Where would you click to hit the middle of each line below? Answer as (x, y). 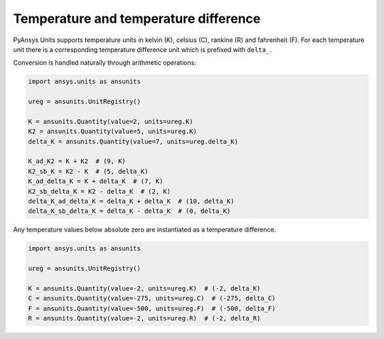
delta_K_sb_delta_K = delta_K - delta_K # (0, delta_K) (129, 211)
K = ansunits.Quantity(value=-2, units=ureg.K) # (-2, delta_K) (144, 288)
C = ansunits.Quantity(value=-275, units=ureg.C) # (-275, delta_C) (152, 298)
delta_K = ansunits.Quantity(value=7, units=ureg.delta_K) (133, 141)
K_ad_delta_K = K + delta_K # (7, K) (96, 181)
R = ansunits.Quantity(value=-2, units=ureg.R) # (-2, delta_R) (144, 318)
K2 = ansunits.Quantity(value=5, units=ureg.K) (112, 131)
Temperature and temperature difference (137, 19)
